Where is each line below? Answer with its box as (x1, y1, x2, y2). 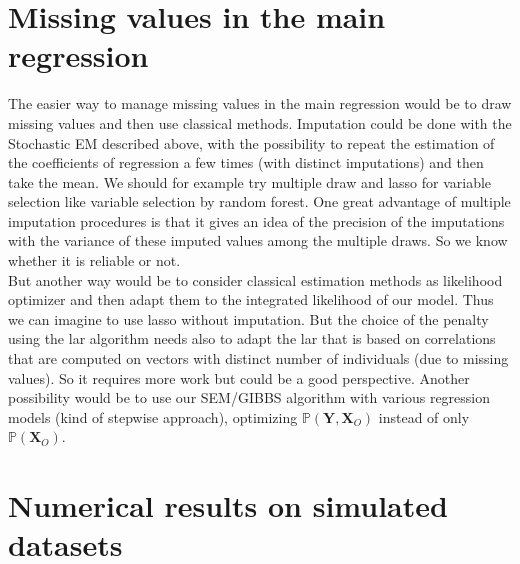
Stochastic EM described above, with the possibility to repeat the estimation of (8, 132, 495, 153)
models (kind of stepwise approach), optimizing (8, 406, 298, 427)
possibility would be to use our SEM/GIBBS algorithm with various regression (8, 387, 491, 408)
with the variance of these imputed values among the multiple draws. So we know (8, 230, 508, 251)
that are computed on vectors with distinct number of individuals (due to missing (8, 348, 509, 369)
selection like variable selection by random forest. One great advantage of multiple (8, 191, 511, 212)
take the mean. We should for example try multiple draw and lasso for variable (8, 171, 492, 192)
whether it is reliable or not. (8, 250, 181, 271)
